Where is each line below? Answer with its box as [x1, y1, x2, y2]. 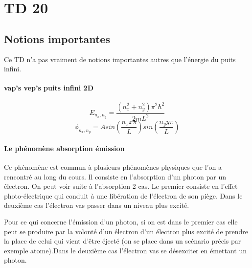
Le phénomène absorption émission [4, 143, 125, 153]
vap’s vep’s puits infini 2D [4, 83, 93, 93]
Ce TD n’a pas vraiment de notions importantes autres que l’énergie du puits [4, 54, 236, 64]
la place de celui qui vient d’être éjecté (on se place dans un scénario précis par [4, 236, 241, 246]
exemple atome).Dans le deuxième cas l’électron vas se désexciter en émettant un [4, 245, 247, 255]
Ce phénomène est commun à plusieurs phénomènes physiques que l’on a [4, 161, 222, 172]
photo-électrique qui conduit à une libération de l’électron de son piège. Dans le [4, 190, 243, 201]
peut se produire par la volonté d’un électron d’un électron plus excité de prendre [4, 226, 249, 236]
